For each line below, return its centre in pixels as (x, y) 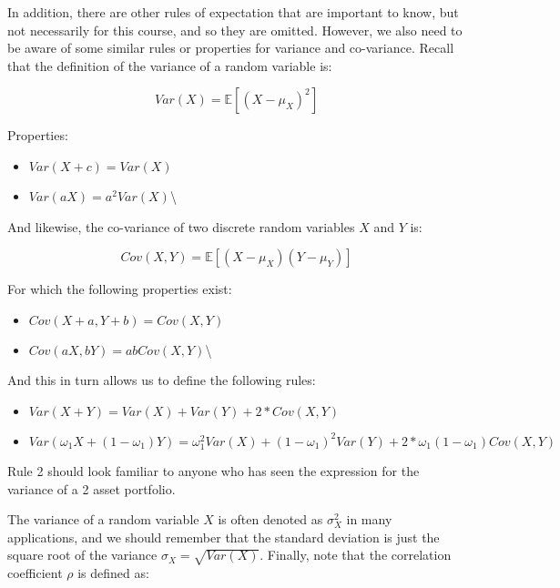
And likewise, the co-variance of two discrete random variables (181, 226)
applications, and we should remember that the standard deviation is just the (224, 537)
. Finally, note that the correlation (356, 555)
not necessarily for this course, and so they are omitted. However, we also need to (235, 30)
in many (369, 519)
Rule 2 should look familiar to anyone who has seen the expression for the (214, 471)
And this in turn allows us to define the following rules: (162, 380)
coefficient (35, 573)
